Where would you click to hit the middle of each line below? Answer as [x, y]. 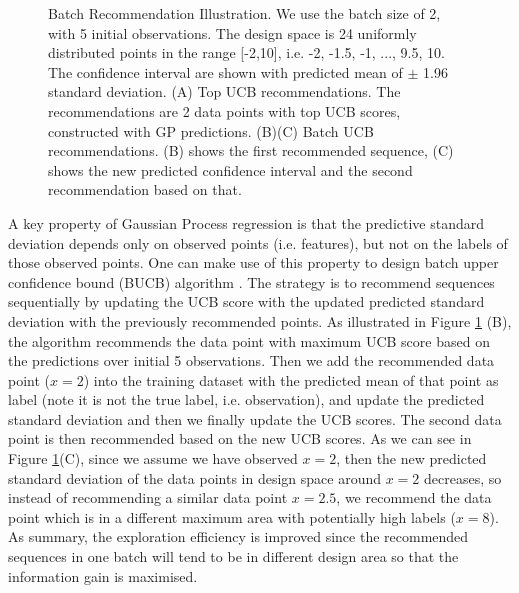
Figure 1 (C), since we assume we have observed [153, 458]
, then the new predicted [411, 458]
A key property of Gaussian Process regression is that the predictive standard [246, 222]
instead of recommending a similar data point [148, 497]
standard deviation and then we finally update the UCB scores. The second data [255, 418]
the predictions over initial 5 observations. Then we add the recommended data [251, 360]
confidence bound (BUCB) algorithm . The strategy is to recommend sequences [251, 281]
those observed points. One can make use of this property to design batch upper [253, 262]
